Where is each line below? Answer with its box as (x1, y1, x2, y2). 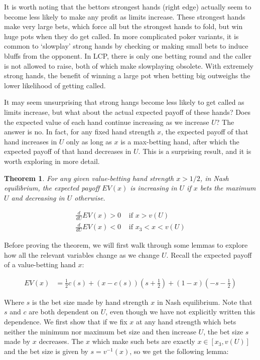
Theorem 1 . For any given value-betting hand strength (4, 172, 174, 183)
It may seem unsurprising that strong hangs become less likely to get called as (4, 97, 244, 107)
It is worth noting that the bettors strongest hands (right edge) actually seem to (4, 2, 251, 12)
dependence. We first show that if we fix (4, 316, 127, 327)
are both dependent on (29, 306, 99, 317)
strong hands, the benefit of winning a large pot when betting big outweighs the (4, 70, 250, 81)
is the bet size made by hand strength (32, 296, 149, 307)
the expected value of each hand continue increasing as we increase (4, 116, 209, 127)
